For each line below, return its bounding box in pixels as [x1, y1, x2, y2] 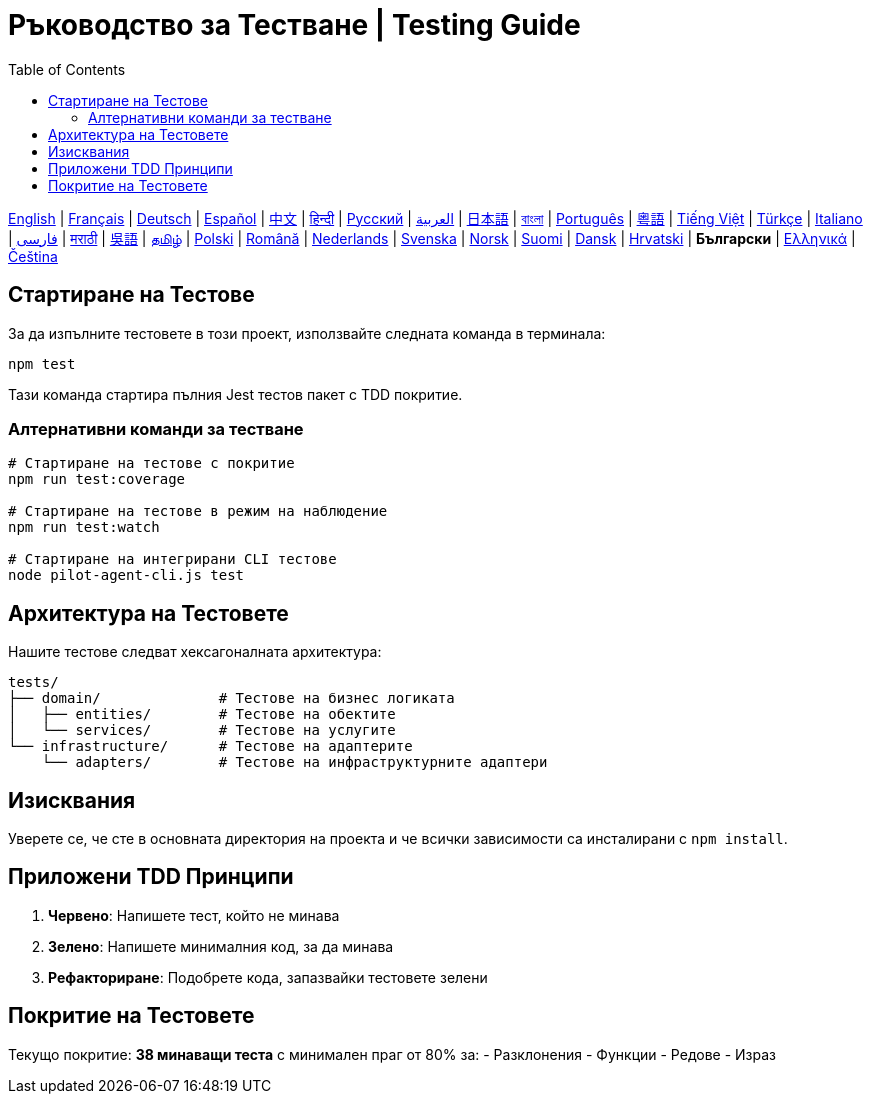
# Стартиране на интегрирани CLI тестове [8, 551, 337, 568]
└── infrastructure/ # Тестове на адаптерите [8, 738, 413, 755]
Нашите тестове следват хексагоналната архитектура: [8, 643, 382, 661]
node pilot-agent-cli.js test [8, 567, 245, 584]
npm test [8, 355, 76, 372]
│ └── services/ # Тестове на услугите [8, 722, 396, 739]
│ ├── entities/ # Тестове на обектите [8, 706, 396, 723]
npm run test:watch [8, 519, 160, 536]
